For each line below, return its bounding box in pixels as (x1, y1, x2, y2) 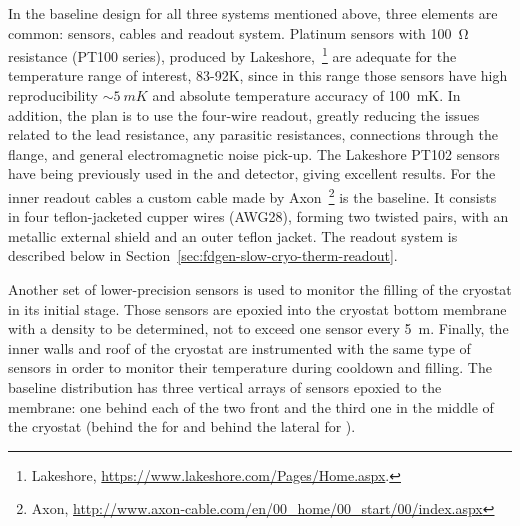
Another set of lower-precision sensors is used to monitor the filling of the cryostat (8, 279, 512, 300)
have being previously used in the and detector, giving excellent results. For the (8, 163, 496, 184)
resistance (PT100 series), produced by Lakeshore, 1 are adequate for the (8, 43, 457, 66)
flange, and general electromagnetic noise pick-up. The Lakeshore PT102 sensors (8, 143, 500, 164)
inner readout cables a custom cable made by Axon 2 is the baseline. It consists (8, 184, 497, 207)
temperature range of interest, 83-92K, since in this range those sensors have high (8, 65, 508, 86)
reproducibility (8, 85, 98, 106)
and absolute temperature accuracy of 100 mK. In (152, 85, 461, 106)
